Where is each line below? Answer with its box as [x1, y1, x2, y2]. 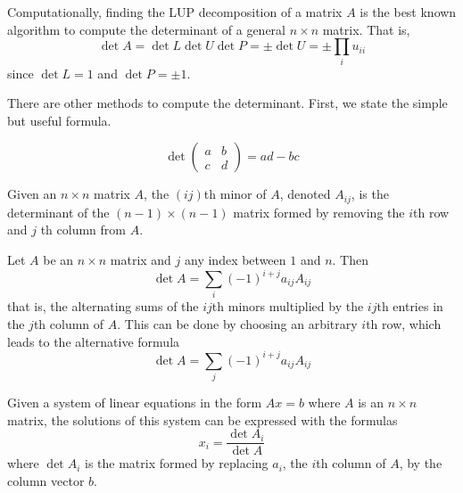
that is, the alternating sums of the [7, 297, 199, 316]
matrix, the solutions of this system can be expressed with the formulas [7, 410, 398, 429]
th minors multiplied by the [211, 297, 364, 316]
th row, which [366, 314, 442, 333]
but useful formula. [7, 111, 112, 129]
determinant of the [7, 202, 110, 221]
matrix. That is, [322, 20, 410, 38]
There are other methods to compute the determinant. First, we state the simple [7, 94, 448, 112]
